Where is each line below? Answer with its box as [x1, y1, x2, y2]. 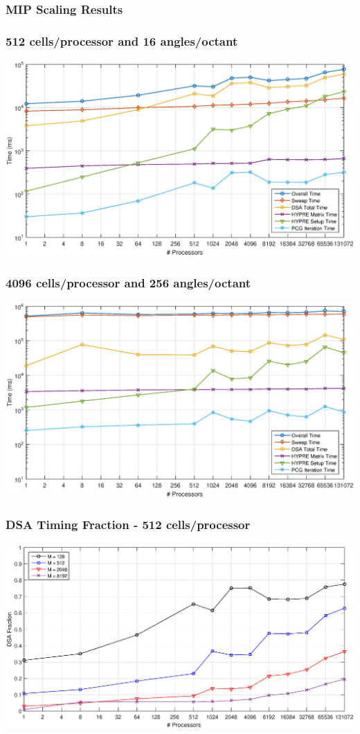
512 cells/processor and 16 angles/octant [6, 32, 238, 49]
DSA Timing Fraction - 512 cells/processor [6, 516, 251, 533]
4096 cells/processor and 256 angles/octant [6, 274, 251, 292]
